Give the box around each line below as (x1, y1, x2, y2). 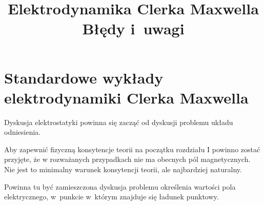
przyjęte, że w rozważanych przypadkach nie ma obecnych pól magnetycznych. (4, 154, 251, 165)
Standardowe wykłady (4, 67, 164, 88)
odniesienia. (4, 127, 41, 137)
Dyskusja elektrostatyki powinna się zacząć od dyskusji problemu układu (4, 116, 233, 127)
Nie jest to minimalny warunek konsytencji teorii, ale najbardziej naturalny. (4, 164, 242, 175)
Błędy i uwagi (82, 18, 185, 39)
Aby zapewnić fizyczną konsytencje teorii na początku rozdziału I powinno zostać (4, 143, 260, 154)
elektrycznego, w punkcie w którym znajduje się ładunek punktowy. (4, 191, 219, 202)
